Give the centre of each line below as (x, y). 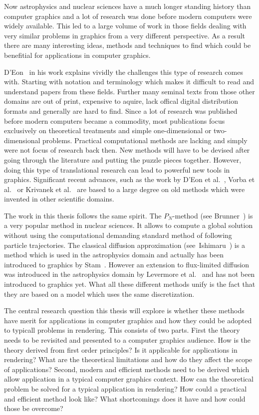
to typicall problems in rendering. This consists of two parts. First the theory (122, 330)
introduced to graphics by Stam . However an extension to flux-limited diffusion (127, 264)
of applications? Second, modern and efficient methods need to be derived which (127, 369)
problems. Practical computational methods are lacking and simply (145, 140)
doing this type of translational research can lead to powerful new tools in (117, 169)
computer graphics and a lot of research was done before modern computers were (128, 16)
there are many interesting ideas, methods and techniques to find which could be (128, 45)
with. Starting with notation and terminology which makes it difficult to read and (129, 82)
